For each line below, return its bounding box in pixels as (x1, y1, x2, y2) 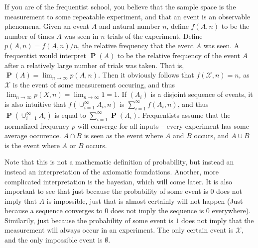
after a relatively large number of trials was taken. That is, (4, 60, 184, 70)
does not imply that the (181, 215, 254, 225)
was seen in (64, 30, 99, 41)
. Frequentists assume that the (138, 109, 231, 120)
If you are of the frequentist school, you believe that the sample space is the (4, 1, 236, 11)
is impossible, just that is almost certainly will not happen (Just (46, 195, 243, 206)
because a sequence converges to (4, 205, 103, 216)
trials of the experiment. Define (107, 30, 203, 41)
